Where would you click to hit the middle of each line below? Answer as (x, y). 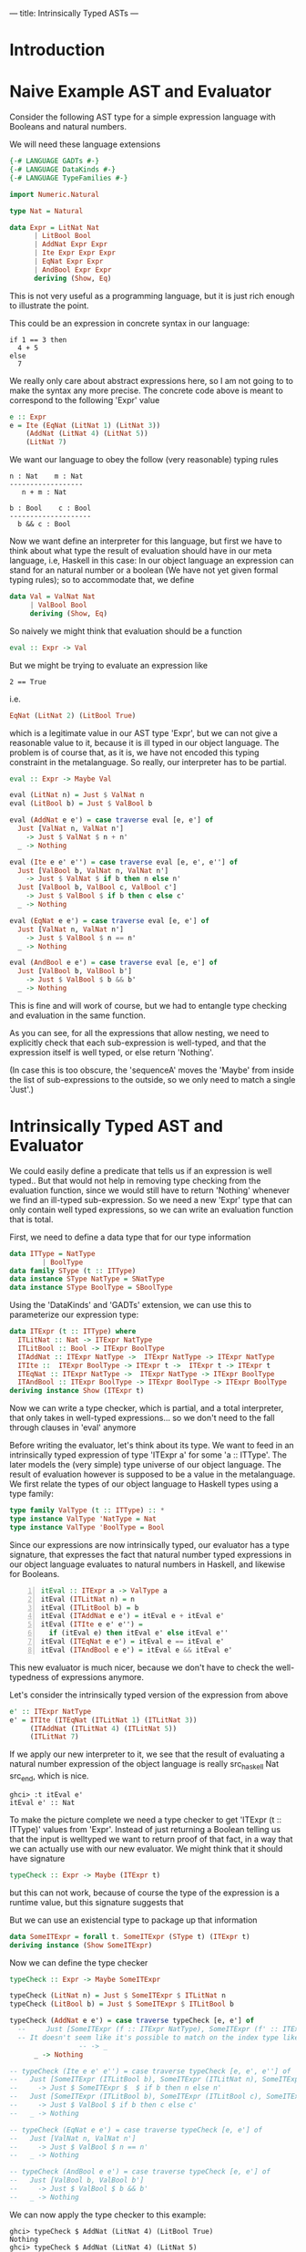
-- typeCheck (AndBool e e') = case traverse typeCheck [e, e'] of (140, 2172)
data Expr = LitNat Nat (55, 227)
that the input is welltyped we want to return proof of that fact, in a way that (151, 1839)
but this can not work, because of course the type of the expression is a (144, 1893)
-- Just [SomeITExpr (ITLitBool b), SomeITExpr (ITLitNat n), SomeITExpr (156, 2080)
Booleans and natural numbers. (68, 127)
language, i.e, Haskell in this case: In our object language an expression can (152, 561)
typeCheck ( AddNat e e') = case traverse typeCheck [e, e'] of (132, 2021)
